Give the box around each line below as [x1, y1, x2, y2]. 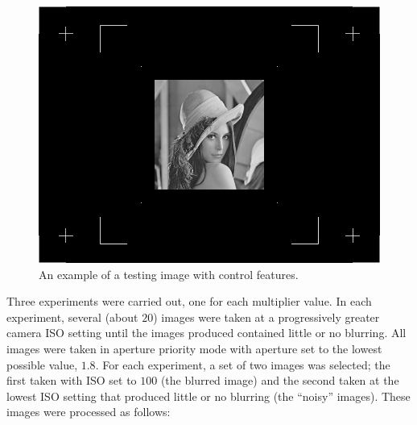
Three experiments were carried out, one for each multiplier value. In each [6, 293, 372, 310]
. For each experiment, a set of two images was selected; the [95, 356, 390, 373]
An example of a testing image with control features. [39, 265, 299, 282]
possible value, [6, 356, 78, 373]
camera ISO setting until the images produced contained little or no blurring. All [6, 324, 407, 341]
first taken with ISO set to [6, 372, 137, 389]
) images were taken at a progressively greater [153, 308, 380, 325]
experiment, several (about [6, 308, 138, 325]
